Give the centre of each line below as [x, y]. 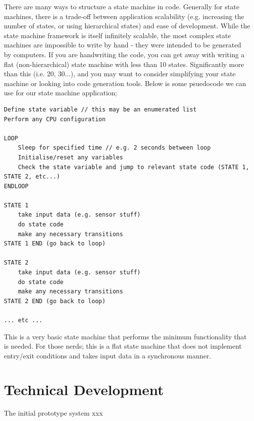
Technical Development [84, 389]
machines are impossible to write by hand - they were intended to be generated [123, 45]
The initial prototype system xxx [54, 412]
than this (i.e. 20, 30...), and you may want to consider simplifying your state [120, 74]
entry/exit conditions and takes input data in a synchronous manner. [108, 355]
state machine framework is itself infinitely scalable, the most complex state [117, 35]
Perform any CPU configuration [55, 119]
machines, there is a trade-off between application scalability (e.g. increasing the [124, 16]
